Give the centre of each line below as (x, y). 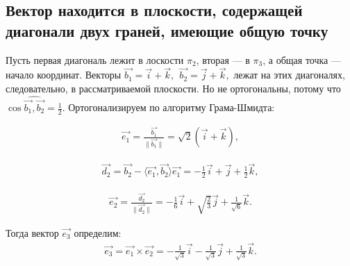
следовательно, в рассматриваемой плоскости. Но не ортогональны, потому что (173, 88)
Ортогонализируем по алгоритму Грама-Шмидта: (172, 107)
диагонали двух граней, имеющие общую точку (167, 30)
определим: (98, 232)
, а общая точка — (302, 59)
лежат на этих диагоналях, (289, 75)
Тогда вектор (32, 232)
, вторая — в (223, 59)
